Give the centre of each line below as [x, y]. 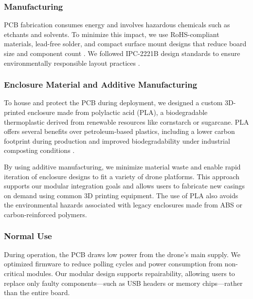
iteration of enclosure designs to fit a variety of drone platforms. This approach [122, 176]
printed [15, 112]
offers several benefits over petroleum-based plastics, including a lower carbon [119, 131]
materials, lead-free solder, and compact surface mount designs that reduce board [125, 44]
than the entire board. [37, 292]
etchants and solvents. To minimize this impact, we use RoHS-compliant [112, 34]
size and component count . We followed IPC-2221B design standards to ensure [122, 53]
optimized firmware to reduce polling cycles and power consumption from [113, 264]
